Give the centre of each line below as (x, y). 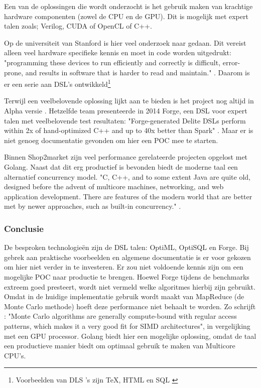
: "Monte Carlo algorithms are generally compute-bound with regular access (120, 316)
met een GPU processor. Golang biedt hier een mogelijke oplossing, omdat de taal (130, 336)
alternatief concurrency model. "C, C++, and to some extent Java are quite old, (127, 176)
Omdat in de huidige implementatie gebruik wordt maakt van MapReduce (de (124, 296)
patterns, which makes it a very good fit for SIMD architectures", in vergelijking (127, 326)
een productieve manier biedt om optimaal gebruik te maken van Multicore (120, 346)
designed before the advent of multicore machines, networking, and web (114, 186)
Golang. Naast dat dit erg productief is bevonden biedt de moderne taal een (121, 166)
